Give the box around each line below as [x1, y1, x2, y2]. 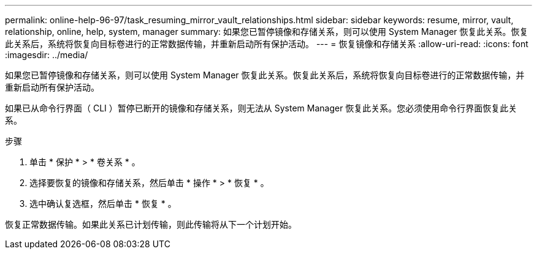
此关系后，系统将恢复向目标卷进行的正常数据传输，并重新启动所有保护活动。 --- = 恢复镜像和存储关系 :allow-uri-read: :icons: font [5, 39, 528, 49]
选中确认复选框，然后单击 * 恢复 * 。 [29, 198, 177, 209]
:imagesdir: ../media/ [5, 50, 88, 60]
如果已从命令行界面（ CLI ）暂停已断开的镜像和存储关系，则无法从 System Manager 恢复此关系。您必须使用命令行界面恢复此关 [5, 103, 517, 113]
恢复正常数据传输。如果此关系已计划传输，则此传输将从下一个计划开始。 [5, 219, 297, 230]
